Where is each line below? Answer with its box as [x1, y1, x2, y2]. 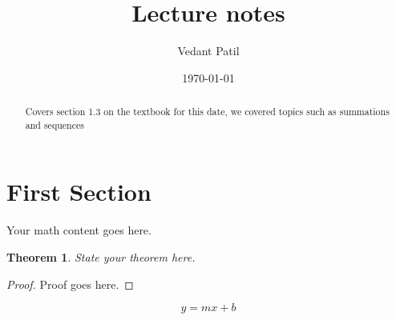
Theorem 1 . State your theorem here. [6, 248, 196, 265]
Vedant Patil [177, 42, 240, 59]
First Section [6, 175, 152, 208]
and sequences [25, 118, 84, 131]
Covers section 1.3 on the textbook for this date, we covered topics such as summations [25, 105, 390, 118]
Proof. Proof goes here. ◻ [6, 275, 134, 292]
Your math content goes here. [6, 222, 152, 238]
